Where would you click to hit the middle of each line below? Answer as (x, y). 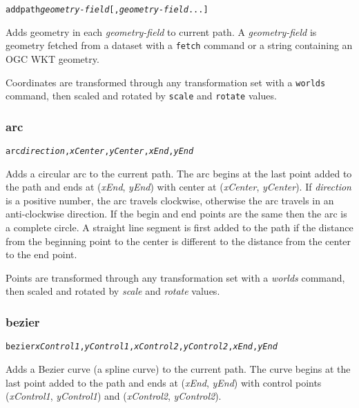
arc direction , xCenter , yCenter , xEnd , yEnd (100, 152)
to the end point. (41, 254)
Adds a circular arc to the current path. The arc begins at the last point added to (179, 173)
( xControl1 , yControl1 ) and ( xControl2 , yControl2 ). (114, 396)
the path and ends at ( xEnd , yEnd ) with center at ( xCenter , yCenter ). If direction (178, 187)
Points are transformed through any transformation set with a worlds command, (175, 277)
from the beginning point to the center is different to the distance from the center (178, 241)
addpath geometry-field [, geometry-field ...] (107, 10)
